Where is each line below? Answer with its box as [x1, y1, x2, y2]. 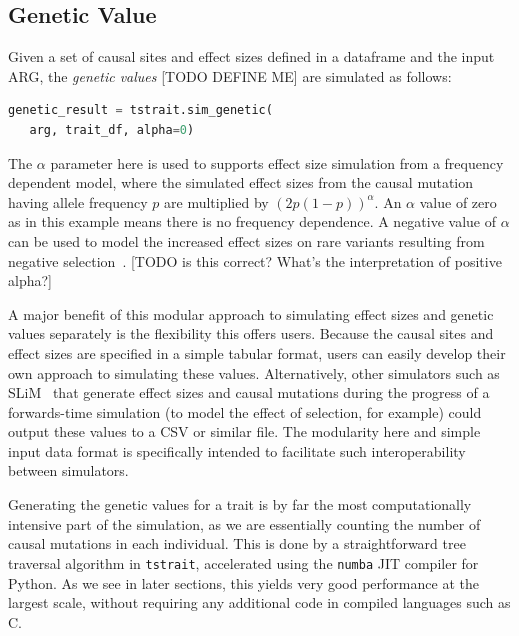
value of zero [419, 191, 497, 212]
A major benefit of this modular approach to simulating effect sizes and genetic [8, 303, 494, 324]
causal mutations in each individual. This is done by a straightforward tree [8, 533, 466, 554]
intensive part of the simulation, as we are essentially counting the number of [8, 513, 481, 534]
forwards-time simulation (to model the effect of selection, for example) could [8, 401, 482, 422]
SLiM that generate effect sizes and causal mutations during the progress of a [8, 382, 490, 403]
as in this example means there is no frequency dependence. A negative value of [8, 211, 497, 232]
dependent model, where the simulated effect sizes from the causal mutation [8, 172, 474, 193]
